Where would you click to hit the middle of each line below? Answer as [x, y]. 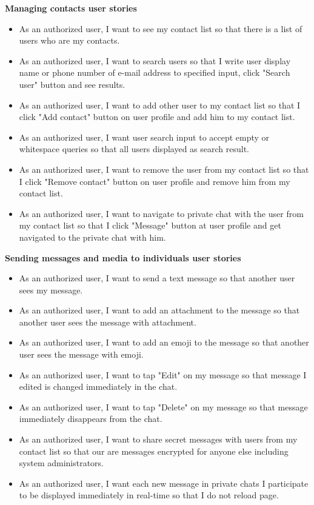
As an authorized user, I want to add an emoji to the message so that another [164, 342]
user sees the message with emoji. [81, 354]
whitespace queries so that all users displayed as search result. [134, 149]
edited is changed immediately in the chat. [98, 386]
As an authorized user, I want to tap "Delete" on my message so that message [163, 406]
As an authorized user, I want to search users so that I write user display [155, 60]
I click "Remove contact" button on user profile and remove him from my [155, 181]
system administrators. [62, 463]
